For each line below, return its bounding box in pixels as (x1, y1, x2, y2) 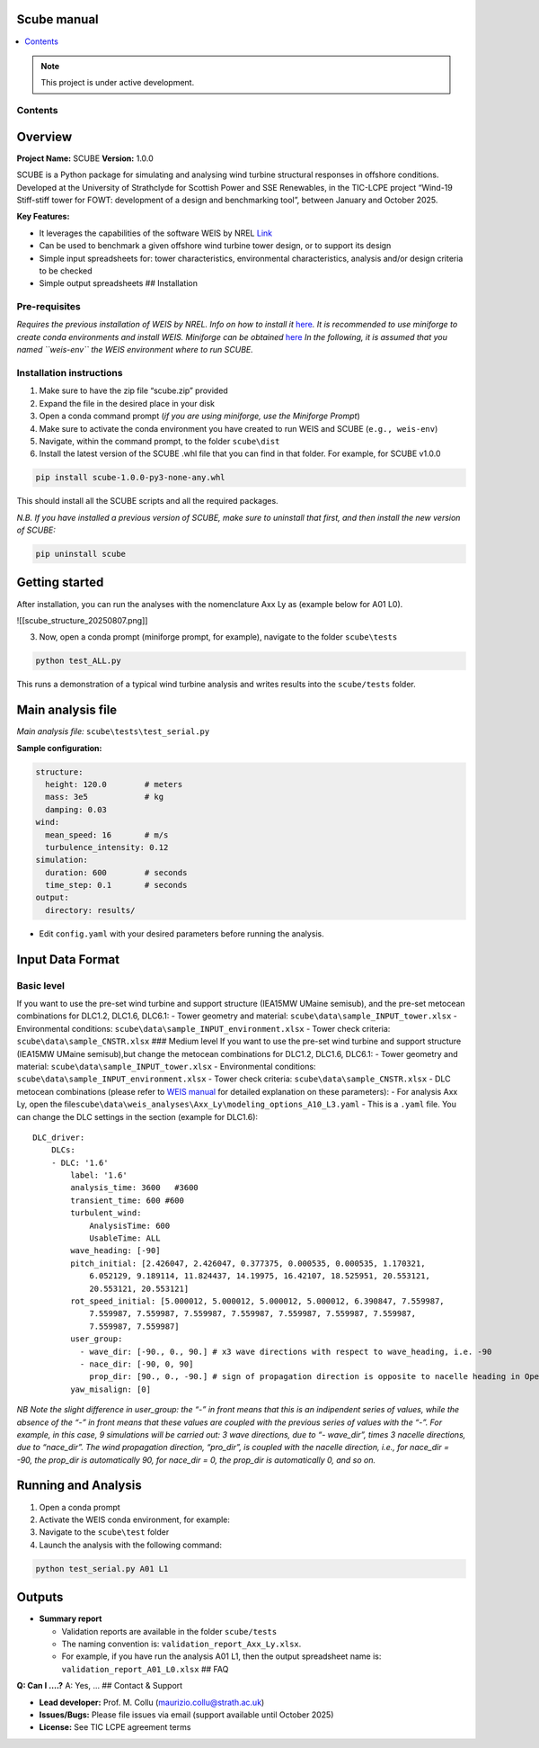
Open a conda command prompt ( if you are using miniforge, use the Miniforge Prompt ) (39, 410, 361, 422)
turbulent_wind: (70, 1208, 142, 1218)
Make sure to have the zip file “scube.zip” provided (39, 385, 228, 396)
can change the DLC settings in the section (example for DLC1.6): (16, 1111, 259, 1122)
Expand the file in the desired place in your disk (39, 398, 216, 408)
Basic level (16, 979, 65, 991)
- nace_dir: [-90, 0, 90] (79, 1358, 194, 1369)
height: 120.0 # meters (45, 779, 183, 789)
